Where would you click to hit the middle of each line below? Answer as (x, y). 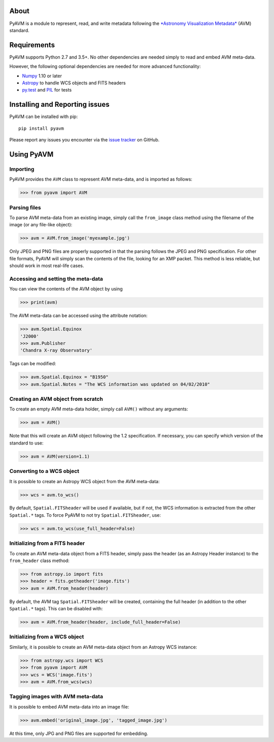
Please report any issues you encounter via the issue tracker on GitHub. (84, 140)
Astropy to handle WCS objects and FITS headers (74, 83)
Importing (22, 169)
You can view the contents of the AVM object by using (66, 289)
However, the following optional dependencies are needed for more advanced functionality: (105, 67)
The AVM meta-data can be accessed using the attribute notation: (78, 316)
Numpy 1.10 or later (42, 76)
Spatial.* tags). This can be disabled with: (56, 609)
